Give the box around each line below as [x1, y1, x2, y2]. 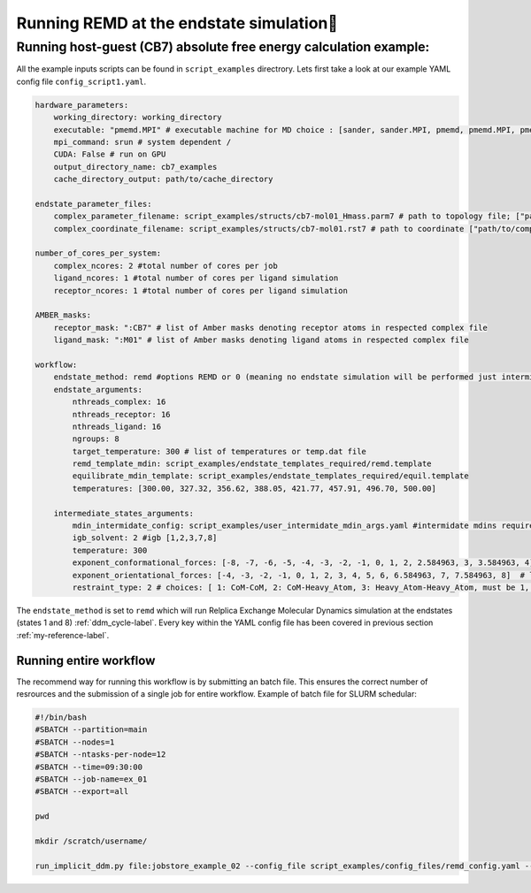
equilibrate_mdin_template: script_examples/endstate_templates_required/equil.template [72, 471, 469, 481]
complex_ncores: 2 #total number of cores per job [53, 261, 278, 271]
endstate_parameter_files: [35, 199, 152, 209]
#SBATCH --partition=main [35, 725, 148, 735]
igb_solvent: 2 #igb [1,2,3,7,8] [72, 533, 218, 543]
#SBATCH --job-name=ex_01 [35, 775, 148, 784]
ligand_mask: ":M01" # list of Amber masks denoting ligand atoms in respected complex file [53, 335, 469, 345]
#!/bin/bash [35, 713, 88, 722]
